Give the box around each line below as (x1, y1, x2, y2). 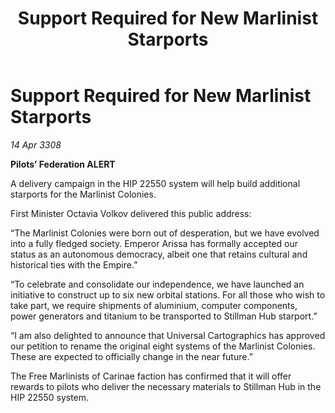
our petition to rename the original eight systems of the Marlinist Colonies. (10, 340, 316, 352)
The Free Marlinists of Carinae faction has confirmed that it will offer (10, 370, 292, 382)
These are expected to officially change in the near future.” (10, 350, 253, 362)
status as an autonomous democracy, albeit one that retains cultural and (10, 248, 308, 260)
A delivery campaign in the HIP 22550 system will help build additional (10, 177, 301, 189)
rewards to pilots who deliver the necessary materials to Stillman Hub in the (10, 380, 322, 392)
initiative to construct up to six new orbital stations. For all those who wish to (10, 288, 326, 301)
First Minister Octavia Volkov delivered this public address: (10, 207, 252, 219)
